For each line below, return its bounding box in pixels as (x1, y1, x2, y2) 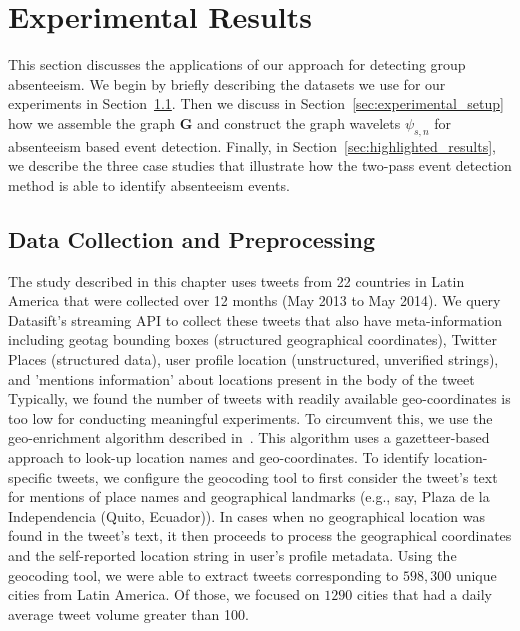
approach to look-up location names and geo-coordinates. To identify (8, 447, 430, 468)
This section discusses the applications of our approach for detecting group (8, 54, 466, 75)
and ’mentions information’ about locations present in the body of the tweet (8, 368, 475, 389)
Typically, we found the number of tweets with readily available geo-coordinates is (8, 388, 511, 409)
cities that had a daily (356, 584, 492, 605)
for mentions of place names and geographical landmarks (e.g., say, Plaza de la (8, 486, 490, 507)
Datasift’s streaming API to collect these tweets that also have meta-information (8, 309, 502, 330)
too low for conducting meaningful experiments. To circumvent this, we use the (8, 407, 493, 428)
